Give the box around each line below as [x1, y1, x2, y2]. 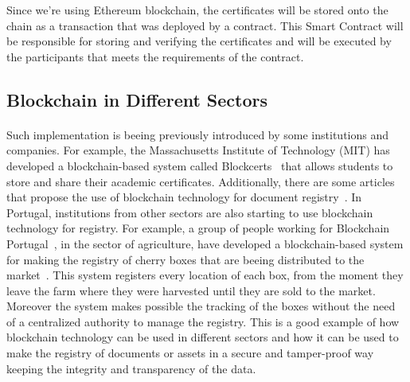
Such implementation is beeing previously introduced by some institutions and [6, 126, 389, 142]
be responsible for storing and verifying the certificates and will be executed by [6, 33, 392, 49]
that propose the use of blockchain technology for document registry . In [6, 189, 362, 205]
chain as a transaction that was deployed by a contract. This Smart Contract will [6, 17, 404, 33]
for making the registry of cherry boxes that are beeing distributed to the [6, 251, 365, 267]
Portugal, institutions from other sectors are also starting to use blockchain [6, 204, 373, 220]
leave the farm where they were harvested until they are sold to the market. [6, 282, 376, 298]
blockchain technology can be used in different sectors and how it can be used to [6, 329, 399, 345]
